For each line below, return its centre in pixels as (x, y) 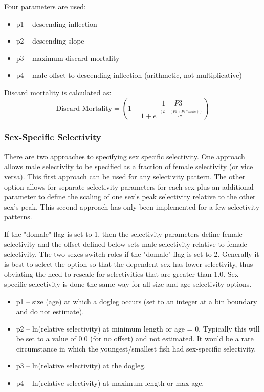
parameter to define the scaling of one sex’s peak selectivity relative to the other (130, 197)
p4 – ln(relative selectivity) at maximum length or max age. (110, 383)
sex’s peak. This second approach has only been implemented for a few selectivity (132, 206)
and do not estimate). (50, 311)
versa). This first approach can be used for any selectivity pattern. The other (125, 176)
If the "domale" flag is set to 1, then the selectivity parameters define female (123, 233)
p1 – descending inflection (57, 23)
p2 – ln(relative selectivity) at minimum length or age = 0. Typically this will (138, 328)
